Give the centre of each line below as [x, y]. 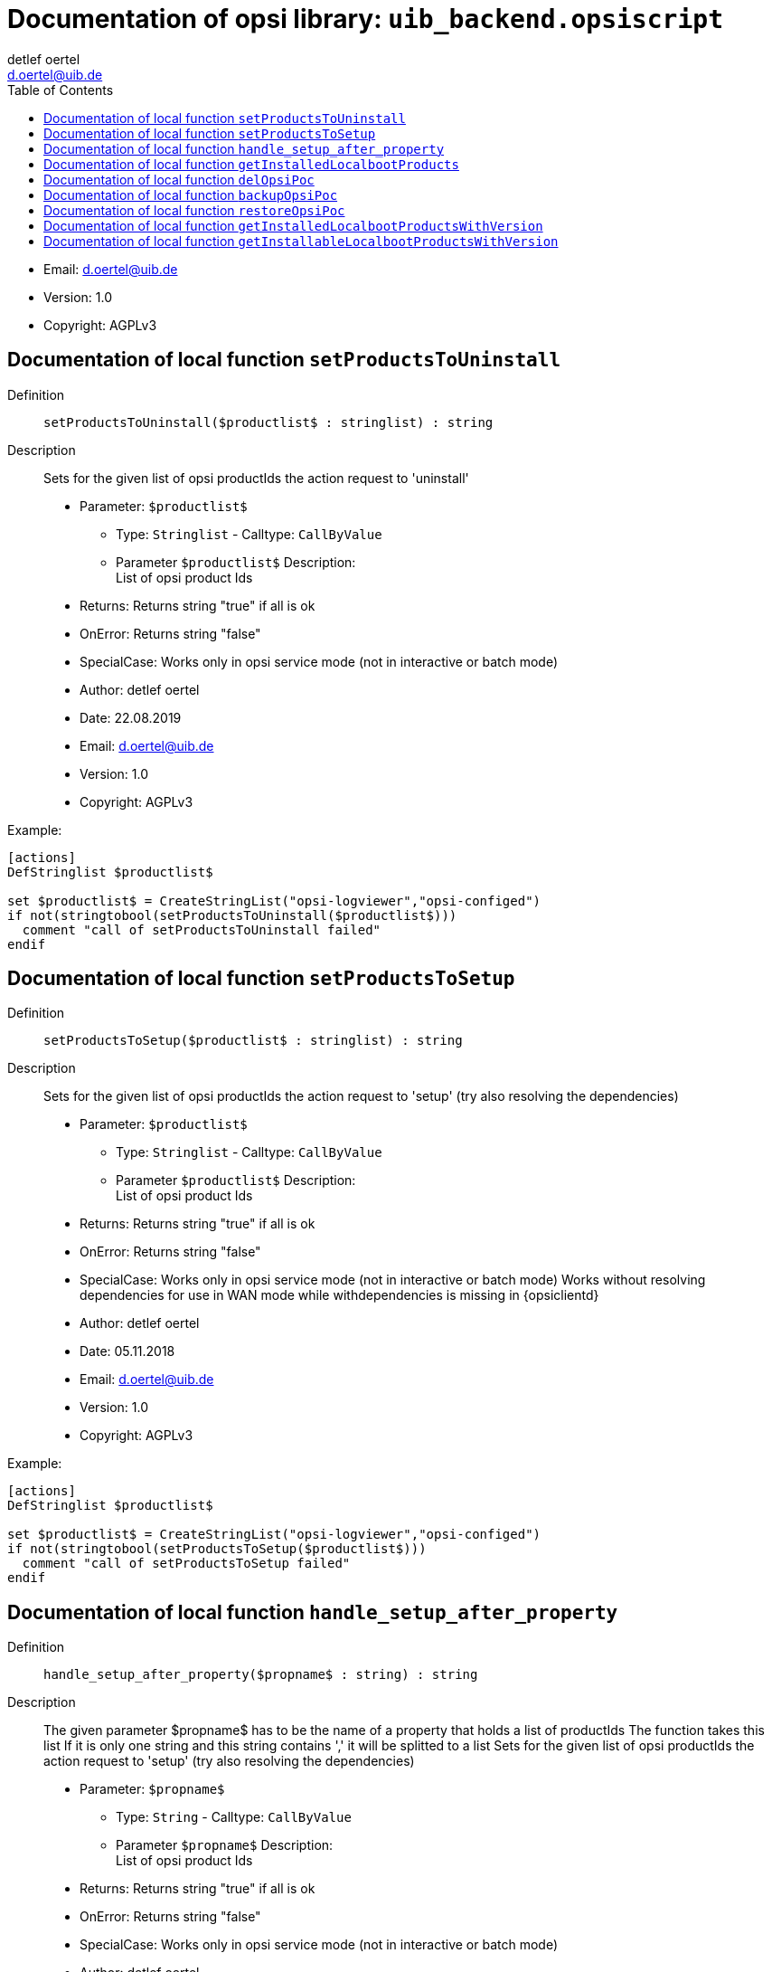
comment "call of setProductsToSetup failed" [186, 1564]
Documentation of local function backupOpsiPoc [191, 194]
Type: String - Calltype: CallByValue [234, 1817]
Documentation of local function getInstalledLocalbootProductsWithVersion [293, 225]
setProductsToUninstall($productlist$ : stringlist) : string [268, 422]
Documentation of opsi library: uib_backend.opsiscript [366, 19]
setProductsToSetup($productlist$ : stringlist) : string [253, 1041]
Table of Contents [61, 90]
